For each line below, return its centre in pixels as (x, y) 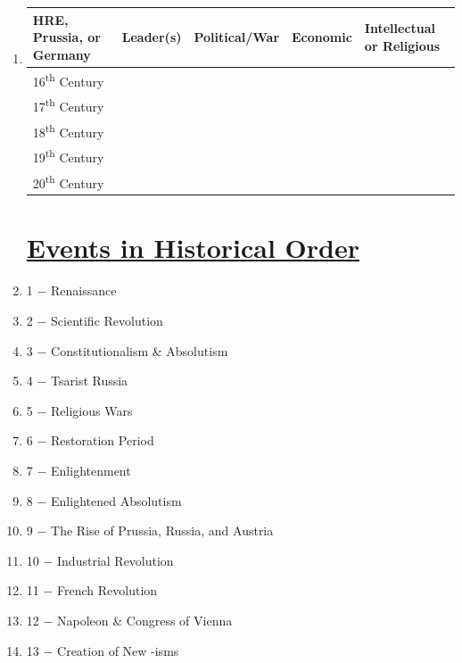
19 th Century (68, 156)
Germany (62, 54)
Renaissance (84, 290)
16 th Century (68, 79)
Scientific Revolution (107, 320)
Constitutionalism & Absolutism (140, 350)
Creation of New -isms (118, 650)
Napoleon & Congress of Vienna (145, 620)
